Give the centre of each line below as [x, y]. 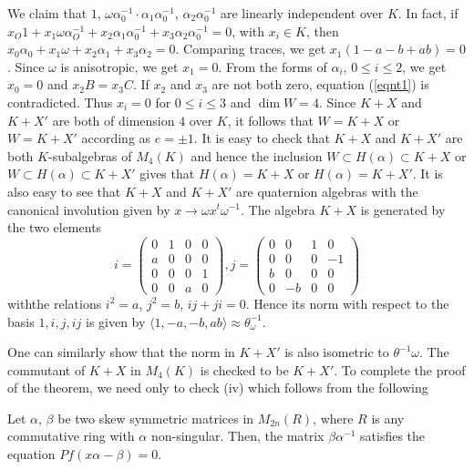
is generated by [403, 209]
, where [333, 418]
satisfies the [393, 436]
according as [116, 138]
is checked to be [244, 369]
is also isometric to [337, 352]
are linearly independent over [302, 13]
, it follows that [270, 120]
